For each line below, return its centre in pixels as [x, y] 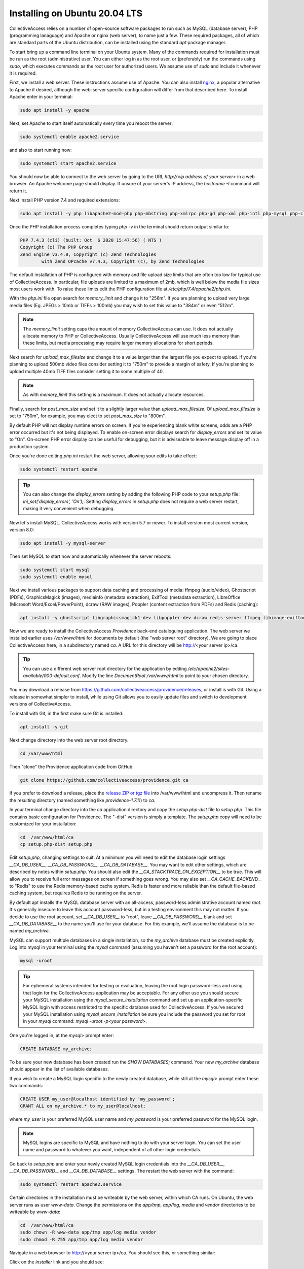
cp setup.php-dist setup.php [56, 844]
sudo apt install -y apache [55, 110]
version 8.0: [22, 529]
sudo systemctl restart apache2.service [71, 1184]
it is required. [23, 73]
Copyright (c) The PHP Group [56, 247]
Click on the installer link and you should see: [56, 1262]
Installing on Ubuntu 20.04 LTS [76, 13]
